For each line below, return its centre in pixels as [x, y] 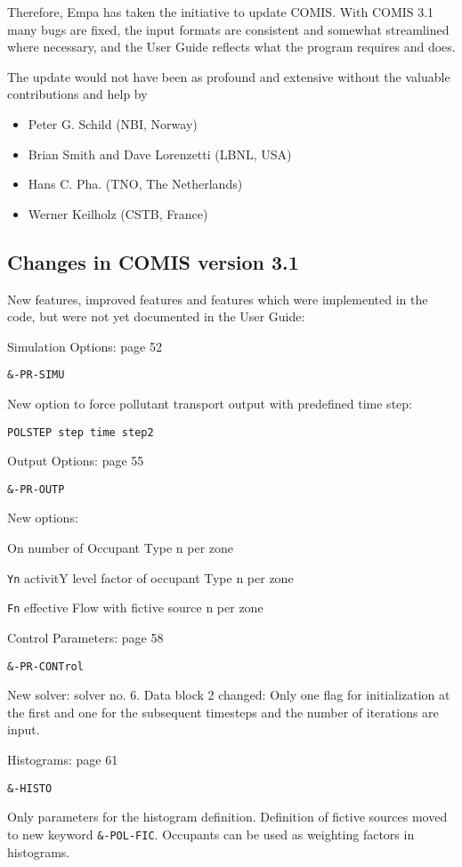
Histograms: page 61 [63, 760]
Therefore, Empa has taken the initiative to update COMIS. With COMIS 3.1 [221, 12]
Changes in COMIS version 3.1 [153, 261]
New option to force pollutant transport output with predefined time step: [210, 403]
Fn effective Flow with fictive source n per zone [135, 608]
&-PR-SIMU [36, 375]
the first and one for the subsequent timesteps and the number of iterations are [223, 712]
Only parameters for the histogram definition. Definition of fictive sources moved [227, 817]
